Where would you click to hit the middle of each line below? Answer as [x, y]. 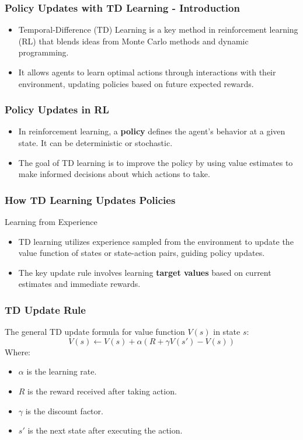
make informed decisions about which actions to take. [114, 174]
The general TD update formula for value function [95, 332]
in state [227, 332]
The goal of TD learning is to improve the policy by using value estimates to [156, 162]
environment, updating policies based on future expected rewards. [136, 83]
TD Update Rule [45, 309]
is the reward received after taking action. [102, 391]
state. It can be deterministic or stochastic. [95, 143]
